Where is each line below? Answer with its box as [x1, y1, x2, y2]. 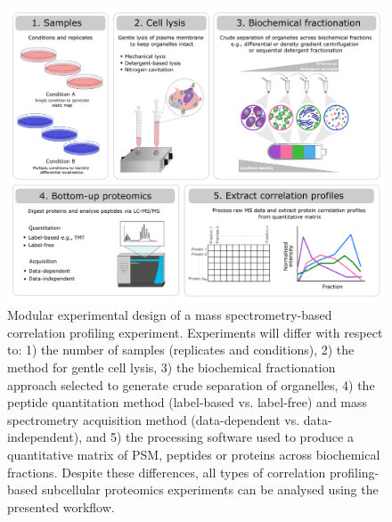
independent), [7, 428, 83, 446]
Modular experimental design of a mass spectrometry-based [7, 306, 332, 324]
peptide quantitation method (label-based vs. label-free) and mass [7, 393, 368, 412]
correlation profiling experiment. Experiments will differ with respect [7, 322, 383, 341]
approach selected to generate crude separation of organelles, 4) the [7, 375, 375, 394]
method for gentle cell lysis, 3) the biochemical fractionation [7, 358, 336, 377]
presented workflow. [7, 497, 115, 516]
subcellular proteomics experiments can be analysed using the [41, 480, 379, 499]
